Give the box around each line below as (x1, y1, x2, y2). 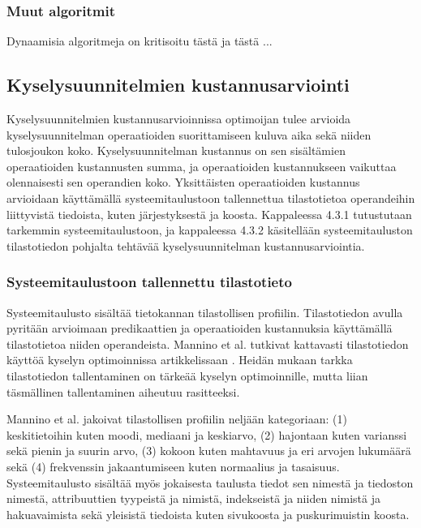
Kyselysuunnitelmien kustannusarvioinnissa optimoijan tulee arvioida (6, 110, 351, 127)
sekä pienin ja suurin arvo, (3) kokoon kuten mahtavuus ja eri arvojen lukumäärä (6, 442, 411, 459)
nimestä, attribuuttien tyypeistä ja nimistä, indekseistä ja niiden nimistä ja (6, 490, 380, 507)
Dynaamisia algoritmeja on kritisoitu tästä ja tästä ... (6, 32, 273, 49)
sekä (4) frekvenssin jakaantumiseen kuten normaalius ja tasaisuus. (6, 457, 340, 474)
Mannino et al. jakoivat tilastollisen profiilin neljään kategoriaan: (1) (6, 410, 347, 427)
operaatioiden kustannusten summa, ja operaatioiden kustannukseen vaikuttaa (6, 157, 397, 174)
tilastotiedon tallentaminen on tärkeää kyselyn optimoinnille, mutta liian (6, 367, 368, 384)
